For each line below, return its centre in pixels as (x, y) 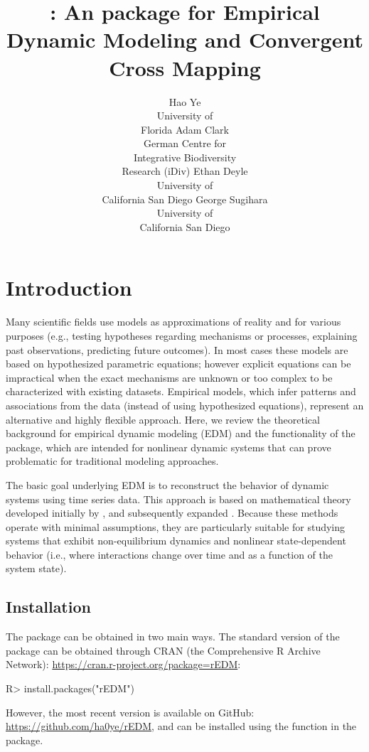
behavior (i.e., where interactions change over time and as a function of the (169, 554)
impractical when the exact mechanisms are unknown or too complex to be (169, 377)
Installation (48, 607)
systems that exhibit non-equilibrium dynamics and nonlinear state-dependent (176, 541)
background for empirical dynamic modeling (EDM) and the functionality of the (181, 433)
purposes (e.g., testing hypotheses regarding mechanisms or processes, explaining (182, 335)
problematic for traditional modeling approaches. (112, 461)
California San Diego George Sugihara (185, 199)
